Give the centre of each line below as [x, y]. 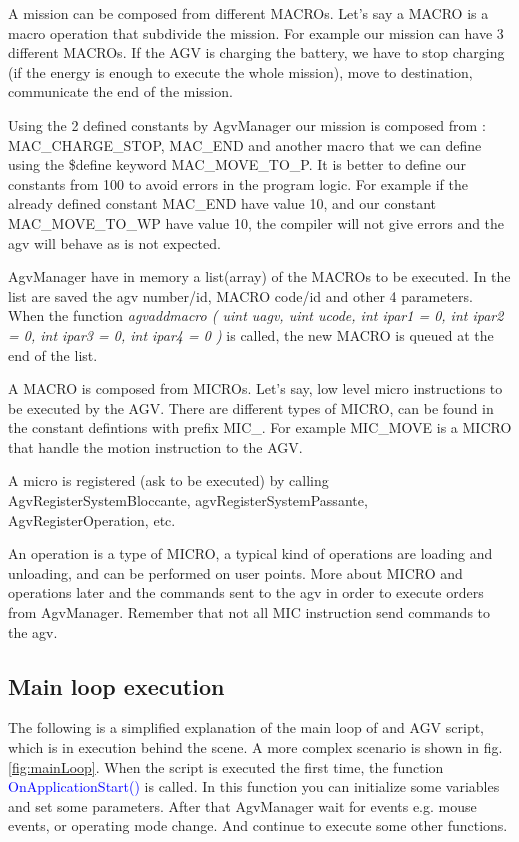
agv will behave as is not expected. [114, 242]
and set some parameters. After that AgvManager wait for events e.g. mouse [242, 805]
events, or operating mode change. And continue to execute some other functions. [258, 825]
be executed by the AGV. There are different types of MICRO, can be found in [251, 407]
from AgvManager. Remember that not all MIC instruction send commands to [249, 612]
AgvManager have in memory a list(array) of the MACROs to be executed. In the [259, 276]
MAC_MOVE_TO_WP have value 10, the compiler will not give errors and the [256, 222]
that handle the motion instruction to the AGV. [155, 446]
